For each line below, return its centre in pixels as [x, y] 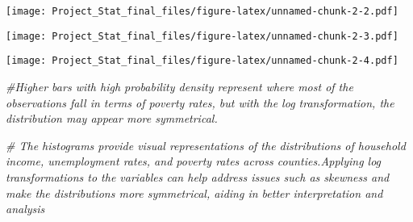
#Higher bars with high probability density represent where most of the [179, 86]
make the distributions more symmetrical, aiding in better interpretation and [194, 193]
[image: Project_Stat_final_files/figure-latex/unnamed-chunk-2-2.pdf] [202, 11]
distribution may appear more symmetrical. [112, 118]
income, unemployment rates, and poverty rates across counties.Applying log [194, 161]
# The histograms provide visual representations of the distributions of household [206, 145]
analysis [25, 209]
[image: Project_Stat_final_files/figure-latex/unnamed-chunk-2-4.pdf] [202, 61]
